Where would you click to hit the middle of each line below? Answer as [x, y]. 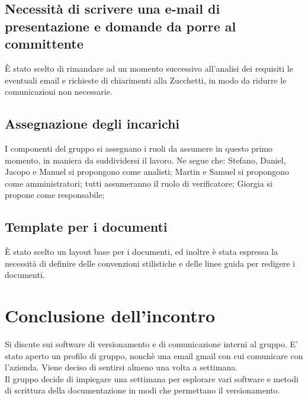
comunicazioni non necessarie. [59, 92]
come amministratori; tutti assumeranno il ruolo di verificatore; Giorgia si [139, 183]
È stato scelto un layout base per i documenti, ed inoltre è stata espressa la [142, 252]
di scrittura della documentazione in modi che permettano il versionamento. [142, 390]
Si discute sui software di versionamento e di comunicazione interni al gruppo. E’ [151, 344]
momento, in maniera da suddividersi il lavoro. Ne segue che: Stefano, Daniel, [145, 160]
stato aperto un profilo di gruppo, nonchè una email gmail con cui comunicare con [154, 355]
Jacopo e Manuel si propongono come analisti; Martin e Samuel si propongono [147, 172]
